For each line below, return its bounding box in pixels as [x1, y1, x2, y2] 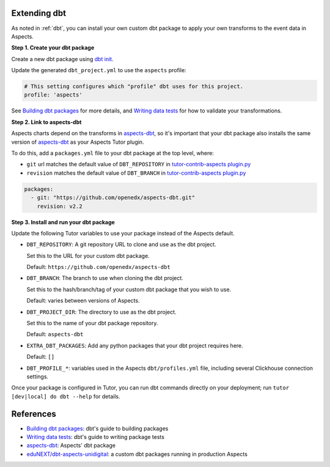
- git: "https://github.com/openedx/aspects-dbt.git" [31, 194, 196, 201]
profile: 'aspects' [24, 92, 82, 98]
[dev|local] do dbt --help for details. [11, 392, 120, 400]
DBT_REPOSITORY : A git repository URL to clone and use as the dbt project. [26, 241, 216, 248]
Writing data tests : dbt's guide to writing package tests [26, 433, 165, 441]
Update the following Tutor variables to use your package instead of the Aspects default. [11, 229, 235, 237]
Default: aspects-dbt [26, 331, 84, 338]
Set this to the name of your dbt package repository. [26, 320, 158, 327]
